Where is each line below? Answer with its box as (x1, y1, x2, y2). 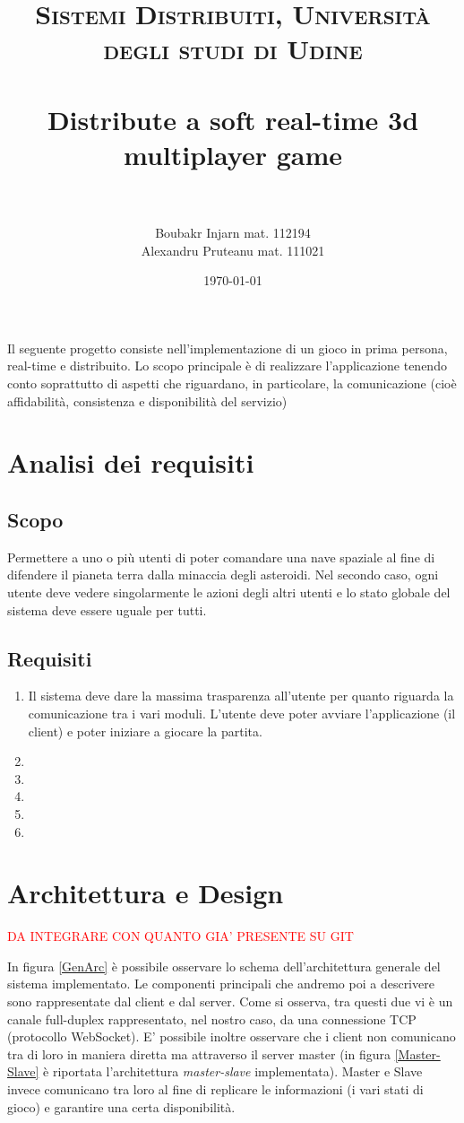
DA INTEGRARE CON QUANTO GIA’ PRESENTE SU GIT (7, 927, 354, 945)
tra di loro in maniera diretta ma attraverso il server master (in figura (7, 1044, 391, 1063)
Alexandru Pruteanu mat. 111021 (141, 240, 325, 259)
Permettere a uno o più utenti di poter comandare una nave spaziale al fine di (7, 547, 435, 566)
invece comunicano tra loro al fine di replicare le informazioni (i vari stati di (7, 1080, 424, 1098)
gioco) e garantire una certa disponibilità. (7, 1097, 236, 1116)
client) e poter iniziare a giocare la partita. (28, 721, 262, 740)
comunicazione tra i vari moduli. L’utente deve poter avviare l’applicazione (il (28, 703, 456, 722)
